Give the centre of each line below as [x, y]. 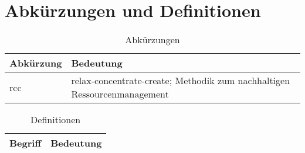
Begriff [26, 143]
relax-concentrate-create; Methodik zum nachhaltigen [181, 81]
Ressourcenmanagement [120, 94]
